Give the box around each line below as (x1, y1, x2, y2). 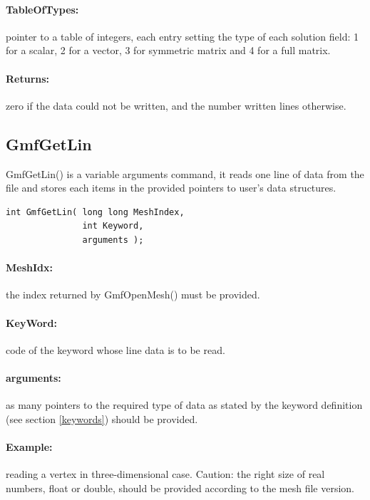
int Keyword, (82, 221, 144, 231)
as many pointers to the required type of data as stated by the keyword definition (6, 397, 363, 412)
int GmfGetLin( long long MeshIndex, (6, 207, 185, 217)
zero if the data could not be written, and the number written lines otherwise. (6, 98, 346, 113)
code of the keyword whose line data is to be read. (6, 342, 225, 357)
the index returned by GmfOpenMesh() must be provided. (6, 287, 260, 302)
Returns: (6, 71, 50, 85)
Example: (6, 439, 53, 454)
